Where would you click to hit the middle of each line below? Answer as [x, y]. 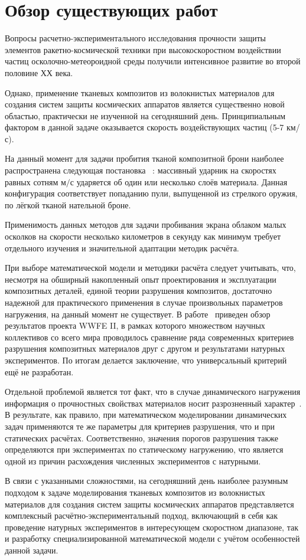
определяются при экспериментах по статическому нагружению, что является [144, 449]
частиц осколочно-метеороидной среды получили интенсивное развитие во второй [153, 61]
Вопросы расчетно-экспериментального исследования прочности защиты [135, 38]
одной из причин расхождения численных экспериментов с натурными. [133, 461]
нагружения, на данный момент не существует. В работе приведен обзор [138, 314]
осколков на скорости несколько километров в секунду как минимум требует [143, 236]
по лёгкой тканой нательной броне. [68, 204]
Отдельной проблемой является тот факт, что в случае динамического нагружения [153, 392]
